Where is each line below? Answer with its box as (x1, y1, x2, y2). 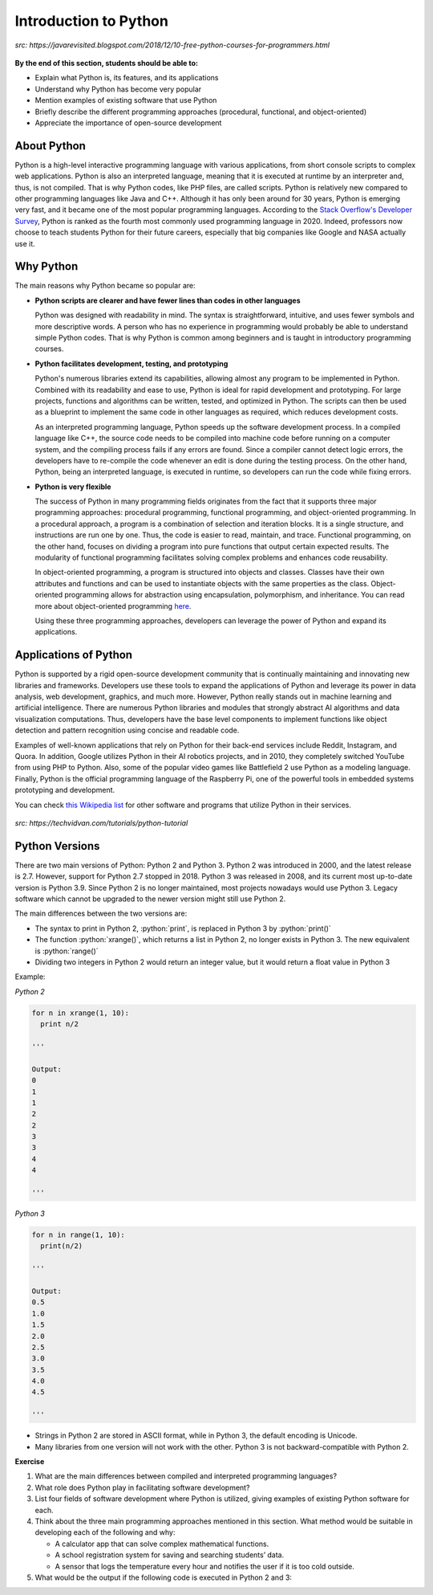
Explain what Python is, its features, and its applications (34, 73, 219, 83)
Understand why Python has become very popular (34, 84, 202, 94)
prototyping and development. (14, 785, 115, 795)
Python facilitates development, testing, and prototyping (34, 358, 229, 369)
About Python (14, 139, 86, 153)
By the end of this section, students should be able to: (14, 58, 198, 67)
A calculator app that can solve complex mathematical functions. (55, 1539, 269, 1548)
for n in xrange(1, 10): (31, 1008, 130, 1018)
